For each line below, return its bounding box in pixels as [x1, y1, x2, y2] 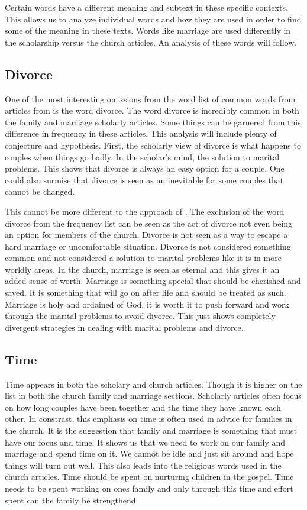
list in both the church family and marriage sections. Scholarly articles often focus [5, 389, 302, 402]
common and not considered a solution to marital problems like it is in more [5, 251, 282, 264]
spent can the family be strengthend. [5, 493, 138, 506]
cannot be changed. [5, 185, 75, 198]
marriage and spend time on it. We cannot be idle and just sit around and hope [5, 447, 294, 460]
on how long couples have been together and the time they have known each [5, 401, 281, 413]
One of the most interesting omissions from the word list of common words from [5, 92, 296, 105]
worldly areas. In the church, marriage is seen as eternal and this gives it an [5, 263, 280, 275]
